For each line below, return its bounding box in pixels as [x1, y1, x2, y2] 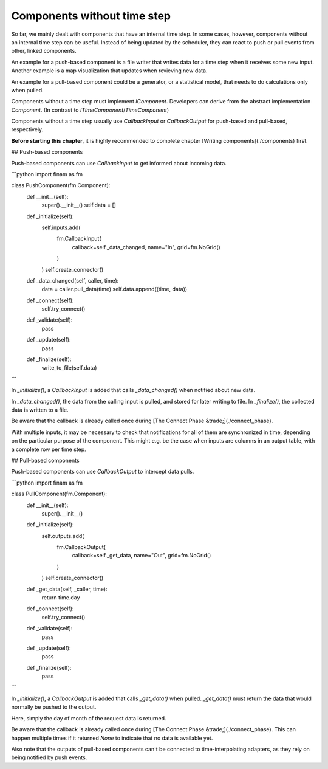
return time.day [41, 594, 80, 601]
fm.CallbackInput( [56, 235, 101, 243]
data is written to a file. [11, 406, 69, 413]
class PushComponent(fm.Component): [11, 182, 111, 189]
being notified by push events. [11, 754, 87, 761]
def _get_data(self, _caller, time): [26, 585, 108, 593]
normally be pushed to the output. [11, 703, 97, 711]
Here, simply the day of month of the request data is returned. [11, 714, 166, 722]
